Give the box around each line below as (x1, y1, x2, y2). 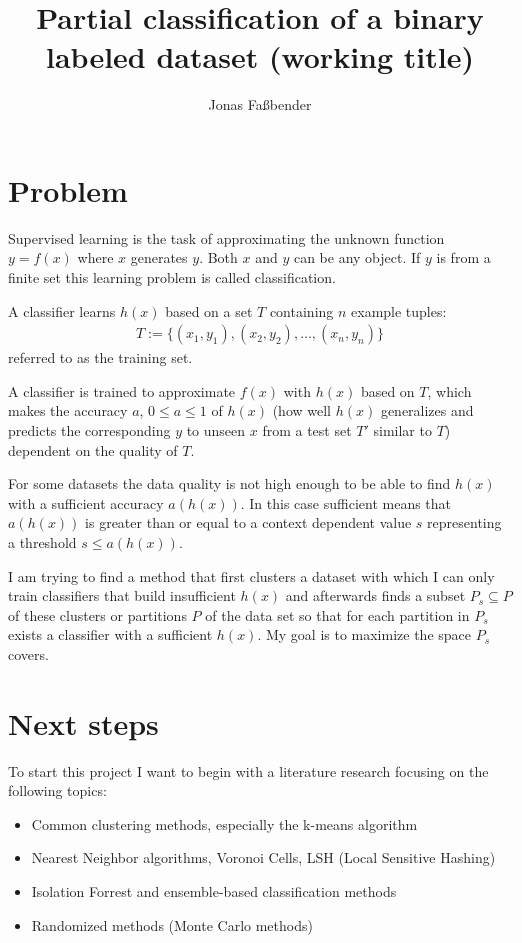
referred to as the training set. (8, 347, 193, 368)
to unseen (186, 420, 246, 441)
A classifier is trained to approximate (8, 380, 236, 401)
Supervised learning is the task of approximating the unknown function (8, 227, 445, 248)
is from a (436, 247, 491, 268)
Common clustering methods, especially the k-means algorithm (31, 813, 418, 834)
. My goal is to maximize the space (257, 624, 472, 645)
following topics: (8, 780, 107, 801)
